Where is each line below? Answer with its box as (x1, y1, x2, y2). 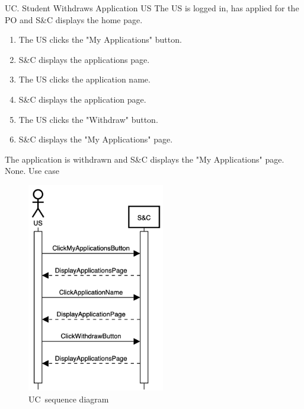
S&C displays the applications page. (18, 53, 150, 65)
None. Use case (5, 164, 59, 177)
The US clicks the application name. (18, 73, 151, 85)
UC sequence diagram (28, 393, 109, 405)
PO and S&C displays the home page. (5, 13, 143, 26)
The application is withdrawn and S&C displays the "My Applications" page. (5, 153, 284, 165)
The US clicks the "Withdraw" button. (18, 113, 158, 125)
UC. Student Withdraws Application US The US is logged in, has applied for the (5, 2, 299, 14)
